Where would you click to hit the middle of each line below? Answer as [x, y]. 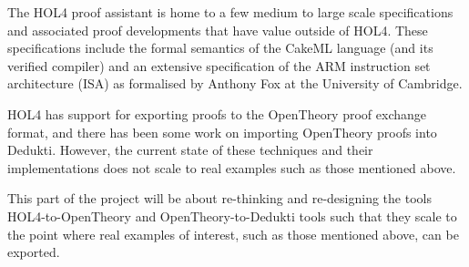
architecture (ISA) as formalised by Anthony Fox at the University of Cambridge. [235, 83]
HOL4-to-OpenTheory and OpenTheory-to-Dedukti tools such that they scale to [232, 216]
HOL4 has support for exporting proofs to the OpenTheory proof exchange [217, 113]
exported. [34, 252]
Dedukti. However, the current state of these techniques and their [190, 150]
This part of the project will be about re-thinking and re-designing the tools [219, 198]
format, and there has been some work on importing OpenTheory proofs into [222, 132]
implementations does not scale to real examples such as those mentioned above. [232, 167]
